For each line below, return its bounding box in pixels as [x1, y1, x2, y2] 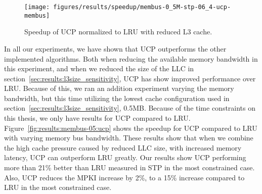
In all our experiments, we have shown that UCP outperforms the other [4, 43, 227, 54]
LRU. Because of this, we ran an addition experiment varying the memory [4, 83, 234, 93]
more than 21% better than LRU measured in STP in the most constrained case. [4, 162, 255, 173]
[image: [24, 4, 50, 11]
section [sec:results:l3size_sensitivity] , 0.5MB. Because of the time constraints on [4, 103, 256, 113]
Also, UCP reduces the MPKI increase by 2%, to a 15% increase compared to [4, 172, 245, 182]
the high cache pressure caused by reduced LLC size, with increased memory [4, 142, 242, 153]
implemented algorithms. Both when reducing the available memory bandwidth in [4, 53, 258, 64]
